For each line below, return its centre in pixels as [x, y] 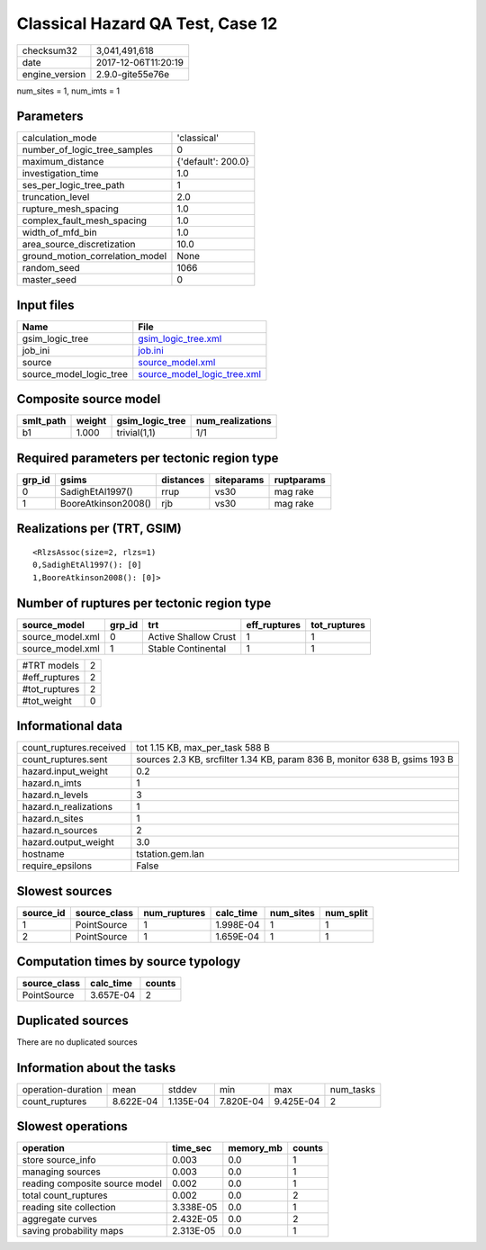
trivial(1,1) [136, 433]
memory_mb [255, 1148]
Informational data [70, 726]
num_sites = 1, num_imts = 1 [68, 91]
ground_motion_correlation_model [94, 256]
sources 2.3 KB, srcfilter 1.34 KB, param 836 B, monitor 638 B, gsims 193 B [295, 760]
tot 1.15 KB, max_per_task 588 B [203, 748]
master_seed [49, 280]
